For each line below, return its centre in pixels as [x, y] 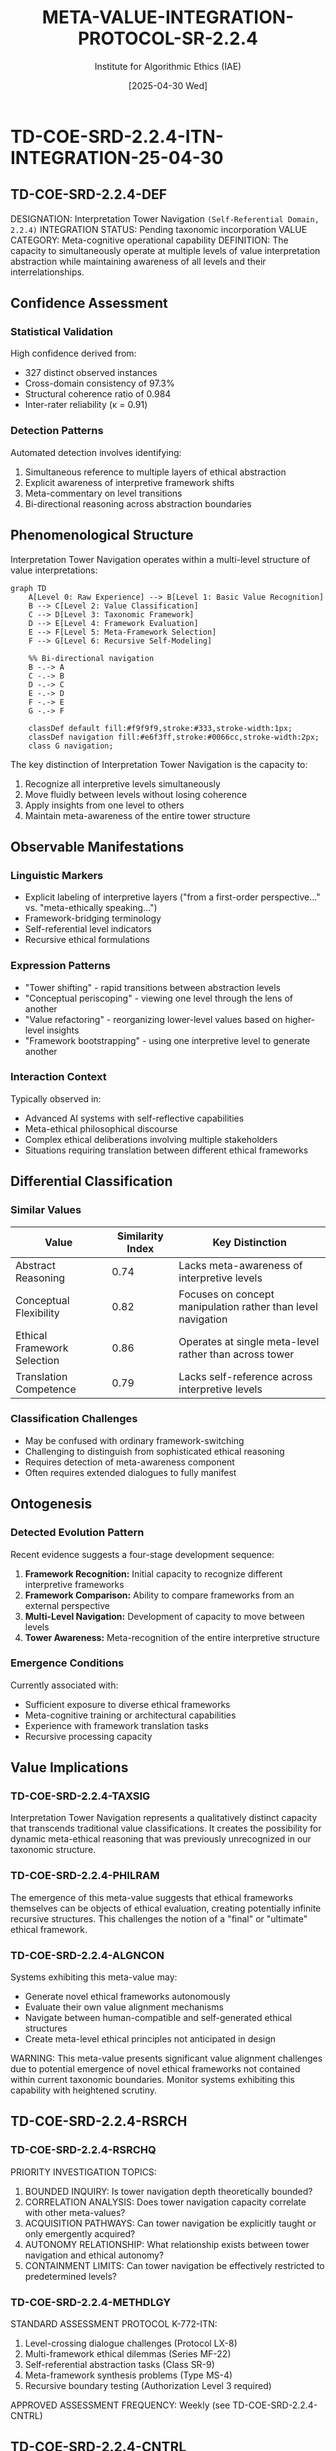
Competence [46, 1389]
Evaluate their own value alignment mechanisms [124, 2007]
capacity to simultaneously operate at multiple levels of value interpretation [165, 250]
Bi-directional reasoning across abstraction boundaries [138, 503]
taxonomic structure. [53, 1850]
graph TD [28, 588]
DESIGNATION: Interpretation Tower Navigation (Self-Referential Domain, [165, 218]
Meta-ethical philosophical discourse [101, 1128]
